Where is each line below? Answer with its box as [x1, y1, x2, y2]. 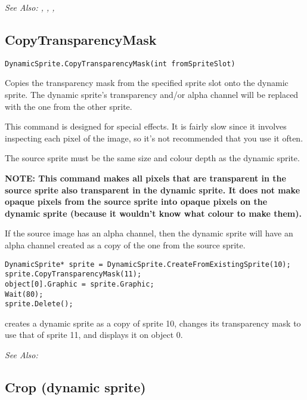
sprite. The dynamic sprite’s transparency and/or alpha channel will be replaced [5, 88, 299, 101]
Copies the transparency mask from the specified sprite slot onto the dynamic [5, 76, 289, 89]
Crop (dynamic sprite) [5, 378, 146, 396]
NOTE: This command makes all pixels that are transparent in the [5, 172, 286, 184]
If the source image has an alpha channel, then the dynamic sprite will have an [5, 227, 293, 239]
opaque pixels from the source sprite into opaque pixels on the [5, 195, 268, 208]
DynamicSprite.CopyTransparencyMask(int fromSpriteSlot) [5, 59, 235, 68]
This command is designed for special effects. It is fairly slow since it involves [5, 120, 287, 133]
